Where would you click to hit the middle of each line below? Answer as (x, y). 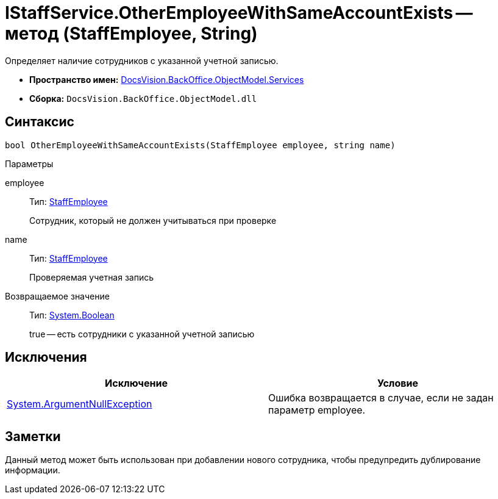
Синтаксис (40, 122)
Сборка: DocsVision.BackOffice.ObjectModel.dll (143, 98)
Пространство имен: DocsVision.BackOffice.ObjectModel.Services (167, 79)
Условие (398, 383)
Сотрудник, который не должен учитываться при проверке (153, 220)
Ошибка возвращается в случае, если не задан (381, 398)
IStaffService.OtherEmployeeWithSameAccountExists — (239, 13)
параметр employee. (317, 410)
